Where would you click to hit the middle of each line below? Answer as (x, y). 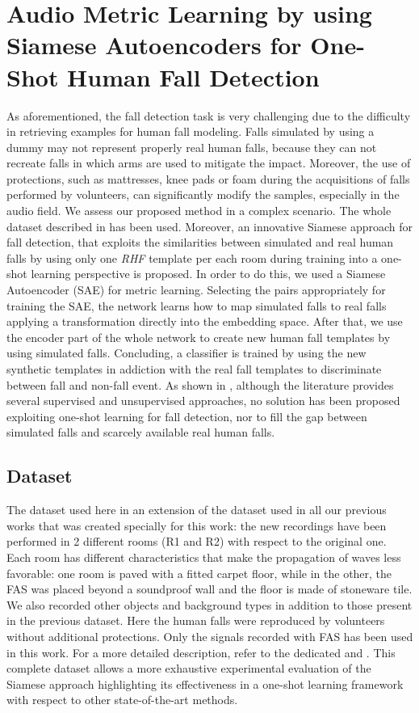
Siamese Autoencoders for (154, 45)
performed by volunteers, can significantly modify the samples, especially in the (203, 194)
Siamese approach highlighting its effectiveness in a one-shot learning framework (205, 683)
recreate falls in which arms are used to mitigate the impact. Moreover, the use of (209, 163)
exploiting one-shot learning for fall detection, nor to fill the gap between (187, 416)
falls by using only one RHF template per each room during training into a (192, 257)
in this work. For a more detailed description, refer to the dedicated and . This (201, 652)
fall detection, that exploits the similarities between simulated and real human (200, 242)
